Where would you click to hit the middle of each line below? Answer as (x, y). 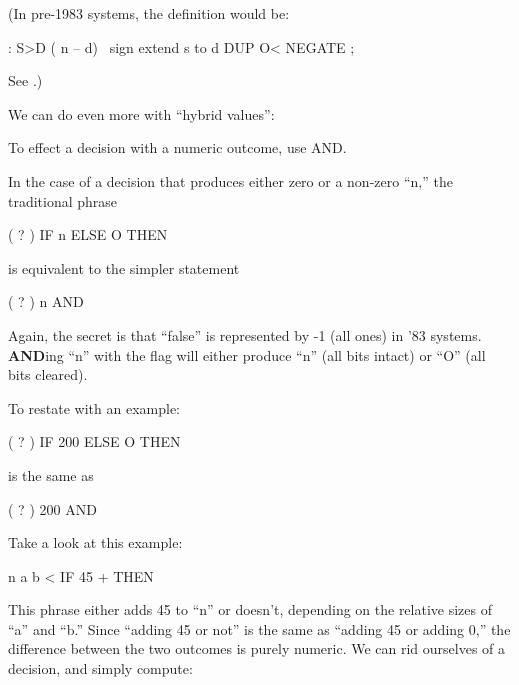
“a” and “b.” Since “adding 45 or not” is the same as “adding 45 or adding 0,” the (259, 628)
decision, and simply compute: (100, 668)
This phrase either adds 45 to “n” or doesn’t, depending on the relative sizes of (250, 609)
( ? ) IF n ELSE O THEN (88, 234)
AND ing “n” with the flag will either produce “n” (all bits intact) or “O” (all (247, 354)
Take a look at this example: (95, 542)
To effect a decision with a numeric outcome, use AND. (177, 147)
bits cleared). (48, 374)
